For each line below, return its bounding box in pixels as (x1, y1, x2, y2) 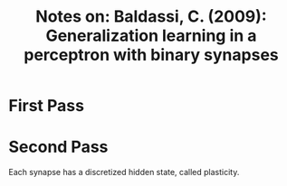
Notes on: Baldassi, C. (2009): (34, 6, 268, 27)
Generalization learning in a (45, 25, 257, 46)
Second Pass (8, 137, 109, 157)
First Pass (8, 96, 85, 116)
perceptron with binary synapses (23, 45, 279, 65)
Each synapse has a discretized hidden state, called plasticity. (8, 167, 240, 178)
